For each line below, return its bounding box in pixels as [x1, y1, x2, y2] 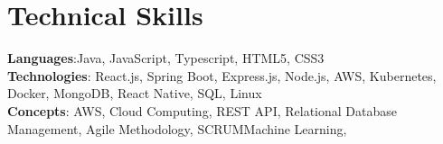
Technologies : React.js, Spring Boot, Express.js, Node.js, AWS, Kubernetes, [7, 66, 437, 85]
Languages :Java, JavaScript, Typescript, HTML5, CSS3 [7, 49, 325, 67]
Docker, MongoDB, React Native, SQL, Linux [7, 84, 262, 103]
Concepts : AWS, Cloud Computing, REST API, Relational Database [7, 101, 397, 120]
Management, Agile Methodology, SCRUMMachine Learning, [7, 119, 347, 138]
